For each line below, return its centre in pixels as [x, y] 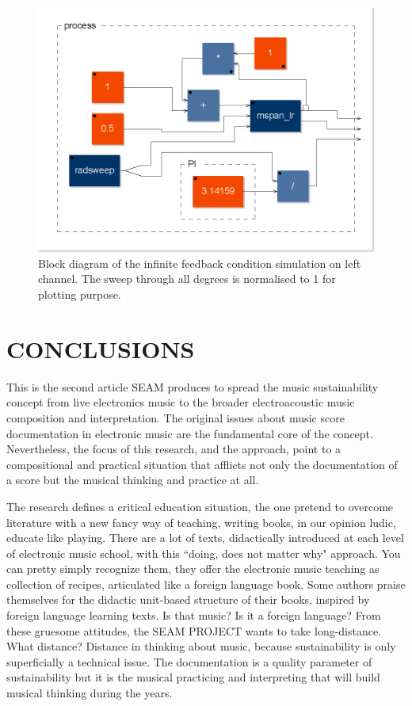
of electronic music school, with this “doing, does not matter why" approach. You [204, 553]
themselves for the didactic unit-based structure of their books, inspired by [188, 599]
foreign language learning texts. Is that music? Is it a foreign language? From [194, 615]
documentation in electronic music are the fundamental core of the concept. [190, 433]
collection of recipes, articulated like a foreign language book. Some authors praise [206, 584]
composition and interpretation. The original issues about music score [175, 417]
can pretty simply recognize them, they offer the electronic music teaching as [193, 569]
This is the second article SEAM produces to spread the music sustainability [193, 386]
